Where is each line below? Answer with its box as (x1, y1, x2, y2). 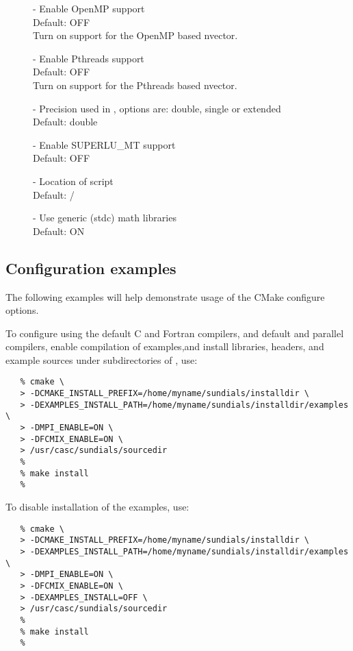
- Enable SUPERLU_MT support (33, 137, 176, 151)
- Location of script (33, 173, 114, 188)
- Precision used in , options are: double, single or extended (33, 101, 281, 115)
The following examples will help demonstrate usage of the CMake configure (5, 289, 325, 304)
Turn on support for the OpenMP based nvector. (33, 28, 238, 42)
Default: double (33, 114, 98, 129)
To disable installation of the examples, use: (5, 500, 189, 514)
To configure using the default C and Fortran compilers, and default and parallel (5, 325, 344, 340)
